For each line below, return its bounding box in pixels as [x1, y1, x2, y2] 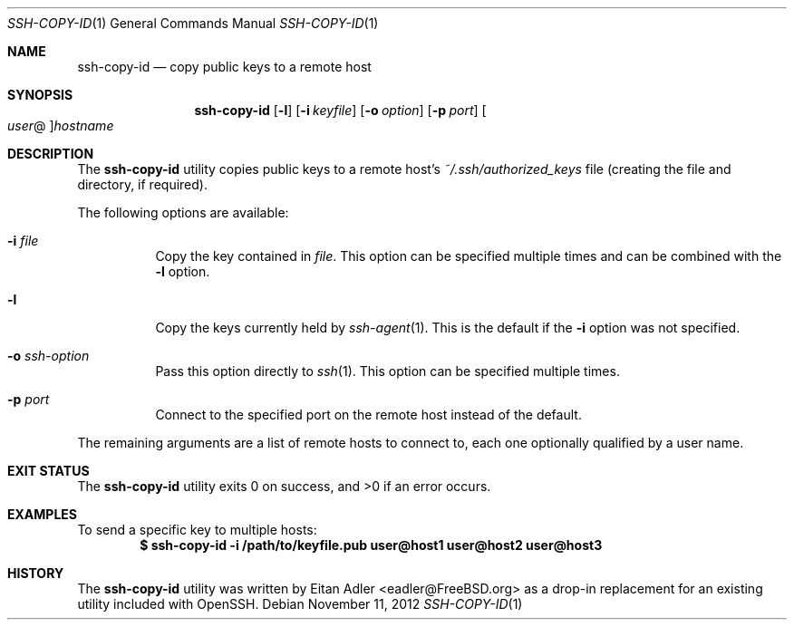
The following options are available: [77, 205, 289, 220]
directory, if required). [77, 177, 208, 192]
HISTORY [7, 565, 64, 581]
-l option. [155, 264, 210, 279]
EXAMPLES [7, 506, 77, 522]
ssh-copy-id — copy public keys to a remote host [77, 59, 372, 74]
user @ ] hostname [7, 118, 114, 133]
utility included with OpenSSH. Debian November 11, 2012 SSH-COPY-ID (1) [77, 596, 523, 612]
